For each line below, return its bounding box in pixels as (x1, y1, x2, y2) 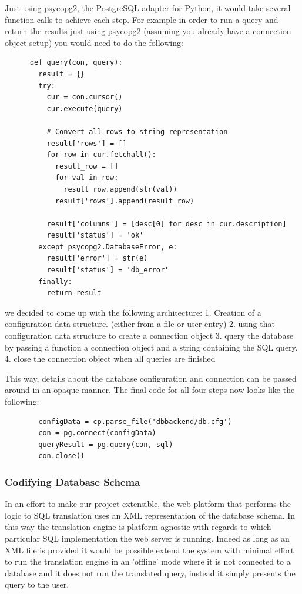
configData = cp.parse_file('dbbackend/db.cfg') (38, 417, 232, 426)
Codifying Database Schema (5, 474, 140, 489)
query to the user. (5, 578, 69, 590)
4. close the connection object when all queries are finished (5, 352, 216, 365)
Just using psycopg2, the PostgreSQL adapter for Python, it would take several (5, 2, 291, 14)
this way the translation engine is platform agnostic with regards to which (5, 520, 271, 533)
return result (46, 289, 102, 298)
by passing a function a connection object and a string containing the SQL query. (5, 341, 298, 353)
